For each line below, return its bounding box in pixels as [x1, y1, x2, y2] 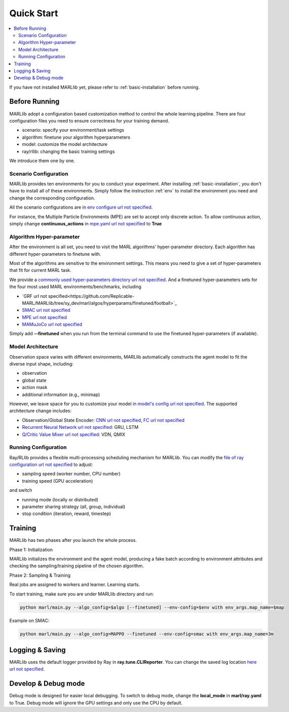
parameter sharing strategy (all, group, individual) [22, 503, 126, 509]
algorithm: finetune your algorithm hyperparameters [22, 134, 131, 140]
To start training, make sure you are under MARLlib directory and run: [9, 590, 154, 597]
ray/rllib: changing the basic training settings [22, 148, 115, 154]
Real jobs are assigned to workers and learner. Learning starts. [9, 581, 140, 587]
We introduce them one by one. [9, 157, 75, 164]
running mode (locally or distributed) [22, 496, 99, 502]
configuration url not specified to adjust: [9, 461, 93, 468]
